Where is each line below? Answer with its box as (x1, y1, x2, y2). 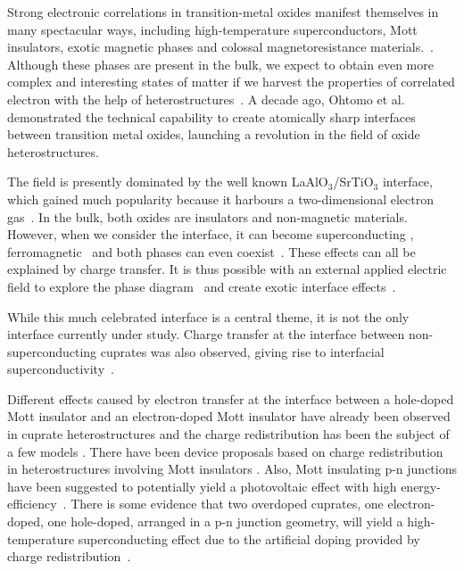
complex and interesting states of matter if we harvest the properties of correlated (7, 72, 455, 91)
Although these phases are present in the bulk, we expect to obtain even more (7, 54, 434, 73)
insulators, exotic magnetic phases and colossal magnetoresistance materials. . (7, 37, 434, 56)
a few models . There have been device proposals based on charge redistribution (7, 442, 443, 460)
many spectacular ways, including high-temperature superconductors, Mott (7, 20, 418, 38)
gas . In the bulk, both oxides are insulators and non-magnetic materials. (7, 207, 408, 226)
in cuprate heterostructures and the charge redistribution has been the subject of (7, 425, 450, 443)
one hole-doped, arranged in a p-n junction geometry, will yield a (47, 512, 403, 531)
